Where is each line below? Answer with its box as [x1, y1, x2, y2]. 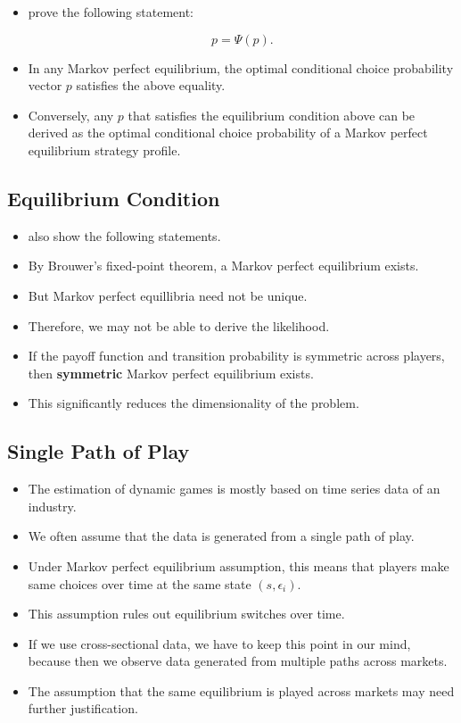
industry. [28, 496, 77, 515]
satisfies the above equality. [76, 76, 226, 95]
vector [28, 76, 62, 95]
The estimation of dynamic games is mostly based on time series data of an [28, 479, 440, 498]
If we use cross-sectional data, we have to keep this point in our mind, [28, 634, 411, 652]
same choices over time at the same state [28, 574, 251, 593]
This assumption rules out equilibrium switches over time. [28, 604, 345, 623]
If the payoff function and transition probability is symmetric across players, [28, 346, 445, 365]
